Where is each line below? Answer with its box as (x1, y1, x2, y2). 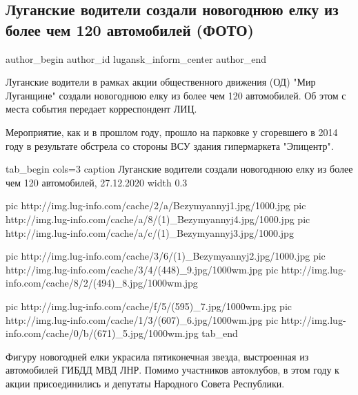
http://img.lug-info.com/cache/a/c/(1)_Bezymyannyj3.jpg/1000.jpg (6, 225, 294, 240)
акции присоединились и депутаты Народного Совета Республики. (6, 376, 285, 390)
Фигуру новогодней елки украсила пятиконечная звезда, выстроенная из (6, 349, 309, 363)
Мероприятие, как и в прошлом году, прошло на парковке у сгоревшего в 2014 (6, 124, 338, 139)
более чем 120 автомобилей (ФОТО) (6, 19, 254, 40)
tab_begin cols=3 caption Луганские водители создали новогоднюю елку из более (6, 162, 353, 176)
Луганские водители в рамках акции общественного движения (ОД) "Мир (6, 75, 316, 89)
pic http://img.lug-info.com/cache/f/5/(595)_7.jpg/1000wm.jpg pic (6, 298, 292, 313)
